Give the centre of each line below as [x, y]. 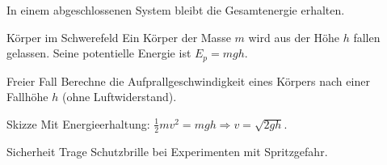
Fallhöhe [27, 97]
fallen [367, 37]
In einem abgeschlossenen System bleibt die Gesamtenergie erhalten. [176, 10]
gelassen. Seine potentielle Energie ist [99, 53]
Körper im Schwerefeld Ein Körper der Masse [119, 37]
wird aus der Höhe [294, 37]
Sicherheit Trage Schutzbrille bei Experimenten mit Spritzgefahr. [167, 151]
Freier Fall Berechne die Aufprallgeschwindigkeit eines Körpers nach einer [188, 80]
